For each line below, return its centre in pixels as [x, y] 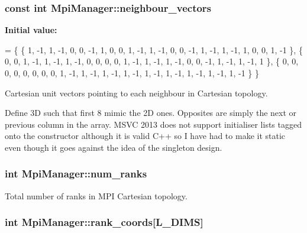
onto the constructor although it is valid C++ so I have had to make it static [145, 136]
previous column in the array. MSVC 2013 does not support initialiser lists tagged [153, 124]
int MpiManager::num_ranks [76, 174]
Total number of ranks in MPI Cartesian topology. [96, 195]
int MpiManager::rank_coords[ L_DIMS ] [104, 222]
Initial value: [31, 30]
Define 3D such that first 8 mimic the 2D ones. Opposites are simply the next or [151, 113]
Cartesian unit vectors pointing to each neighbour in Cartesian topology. [136, 93]
